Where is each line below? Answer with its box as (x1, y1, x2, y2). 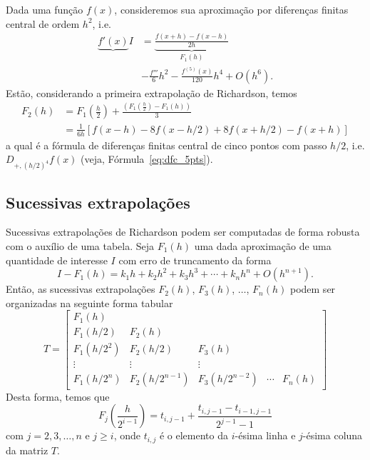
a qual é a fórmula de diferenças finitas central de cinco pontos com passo (6, 137, 327, 152)
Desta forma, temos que (6, 389, 110, 404)
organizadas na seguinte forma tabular (6, 295, 173, 310)
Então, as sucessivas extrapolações (6, 281, 155, 296)
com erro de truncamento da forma (118, 252, 272, 267)
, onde (113, 428, 140, 443)
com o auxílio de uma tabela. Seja (6, 238, 155, 253)
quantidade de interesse (6, 252, 108, 267)
